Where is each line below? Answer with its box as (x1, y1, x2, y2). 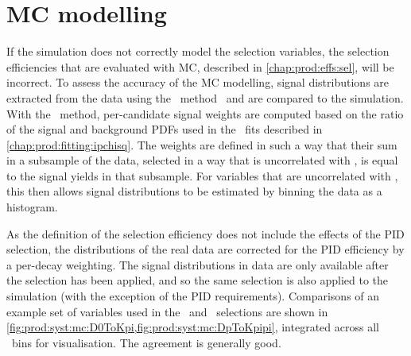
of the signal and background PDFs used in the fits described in (6, 121, 323, 137)
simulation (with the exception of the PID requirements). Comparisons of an (6, 288, 380, 304)
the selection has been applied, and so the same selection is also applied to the (6, 272, 388, 288)
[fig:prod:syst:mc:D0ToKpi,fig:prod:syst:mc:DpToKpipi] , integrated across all (6, 319, 379, 335)
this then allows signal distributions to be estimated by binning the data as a (6, 183, 382, 199)
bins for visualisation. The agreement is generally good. (11, 334, 281, 350)
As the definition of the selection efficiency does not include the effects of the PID (6, 225, 405, 242)
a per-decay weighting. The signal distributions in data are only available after (6, 256, 389, 273)
